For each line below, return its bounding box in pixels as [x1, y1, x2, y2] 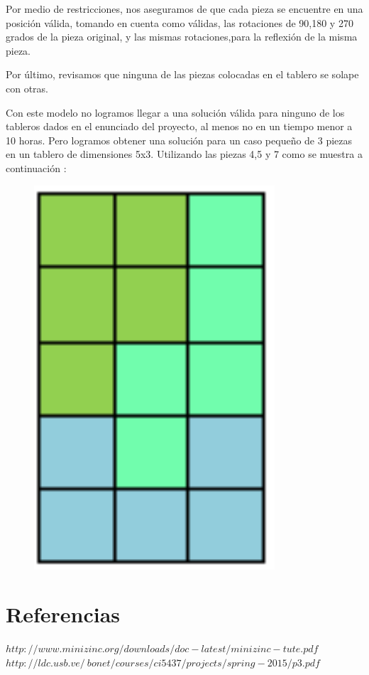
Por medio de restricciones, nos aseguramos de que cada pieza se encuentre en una [6, 1, 363, 16]
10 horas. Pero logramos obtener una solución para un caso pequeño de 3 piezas [6, 132, 353, 147]
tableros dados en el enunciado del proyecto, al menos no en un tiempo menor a [6, 119, 353, 134]
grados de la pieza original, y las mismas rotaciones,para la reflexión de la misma [6, 29, 358, 44]
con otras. [6, 80, 49, 95]
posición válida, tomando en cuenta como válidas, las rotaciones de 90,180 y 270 [6, 15, 353, 30]
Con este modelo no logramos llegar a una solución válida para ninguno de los [6, 105, 345, 119]
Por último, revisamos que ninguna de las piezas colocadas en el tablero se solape [6, 67, 359, 82]
